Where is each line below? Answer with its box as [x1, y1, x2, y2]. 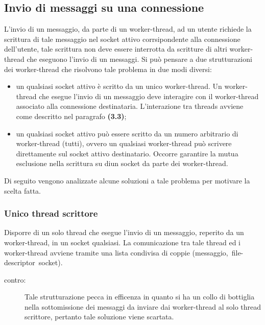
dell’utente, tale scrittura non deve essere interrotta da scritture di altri [4, 43, 227, 54]
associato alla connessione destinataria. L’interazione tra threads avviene [16, 101, 244, 111]
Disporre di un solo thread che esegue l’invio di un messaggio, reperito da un [4, 227, 244, 238]
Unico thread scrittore [4, 207, 98, 220]
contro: [4, 274, 26, 285]
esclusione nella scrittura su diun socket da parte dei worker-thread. [16, 158, 228, 169]
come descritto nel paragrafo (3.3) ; [16, 110, 127, 121]
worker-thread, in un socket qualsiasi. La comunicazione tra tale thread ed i [4, 237, 240, 247]
